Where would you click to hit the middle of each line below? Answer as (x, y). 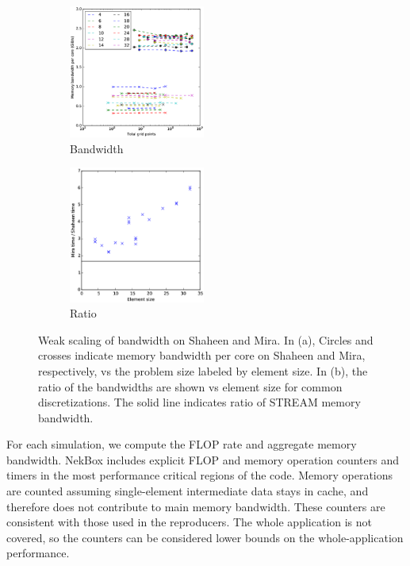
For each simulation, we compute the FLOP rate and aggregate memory (182, 444)
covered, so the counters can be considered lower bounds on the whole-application (205, 537)
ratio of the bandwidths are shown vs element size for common (190, 386)
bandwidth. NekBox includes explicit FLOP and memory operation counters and (203, 459)
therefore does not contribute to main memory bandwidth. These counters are (196, 506)
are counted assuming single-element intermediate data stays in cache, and (188, 491)
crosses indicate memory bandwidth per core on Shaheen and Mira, (202, 355)
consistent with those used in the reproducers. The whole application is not (190, 522)
